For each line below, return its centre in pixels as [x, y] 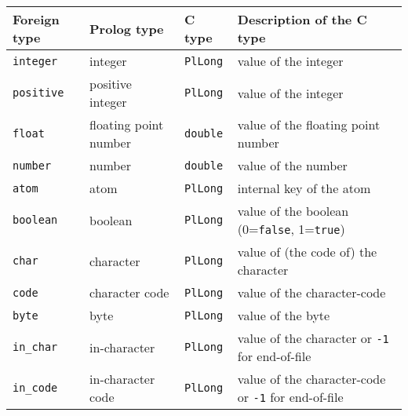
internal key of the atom [304, 188]
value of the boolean [293, 211]
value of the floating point [309, 124]
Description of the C [302, 19]
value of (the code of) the [307, 252]
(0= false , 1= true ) [291, 229]
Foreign [36, 19]
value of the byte [284, 315]
